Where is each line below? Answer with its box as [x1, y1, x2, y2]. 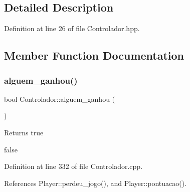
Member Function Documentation [4, 48, 184, 63]
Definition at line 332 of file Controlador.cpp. [4, 161, 143, 171]
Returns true [4, 127, 44, 137]
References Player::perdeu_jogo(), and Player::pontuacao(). [4, 177, 187, 188]
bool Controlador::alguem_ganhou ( [4, 93, 115, 104]
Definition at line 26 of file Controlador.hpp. [4, 23, 140, 34]
